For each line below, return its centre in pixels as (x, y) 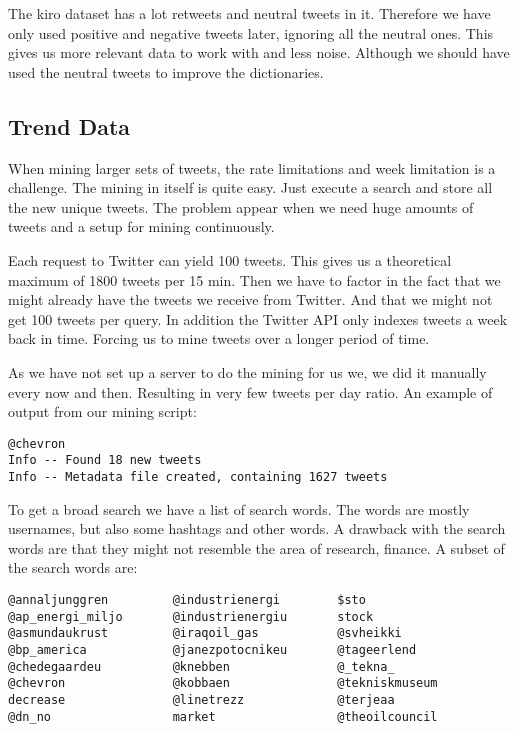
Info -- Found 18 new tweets (105, 460)
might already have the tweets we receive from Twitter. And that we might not (250, 299)
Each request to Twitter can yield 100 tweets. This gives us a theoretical (230, 259)
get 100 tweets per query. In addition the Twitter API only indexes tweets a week (258, 318)
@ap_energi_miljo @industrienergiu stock (191, 616)
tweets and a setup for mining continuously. (141, 226)
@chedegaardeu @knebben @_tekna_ (201, 666)
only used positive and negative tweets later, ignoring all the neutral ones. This (251, 32)
